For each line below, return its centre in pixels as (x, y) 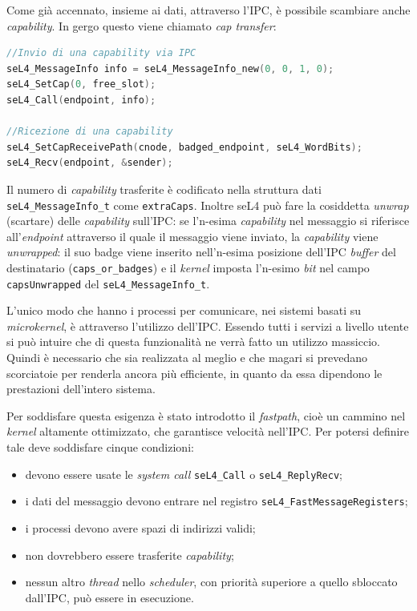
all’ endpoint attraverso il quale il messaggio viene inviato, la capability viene (192, 236)
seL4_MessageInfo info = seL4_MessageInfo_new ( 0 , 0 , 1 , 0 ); (170, 68)
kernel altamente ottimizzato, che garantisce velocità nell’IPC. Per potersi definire (208, 431)
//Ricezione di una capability (90, 132)
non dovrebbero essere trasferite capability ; (130, 555)
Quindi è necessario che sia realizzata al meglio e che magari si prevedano (187, 358)
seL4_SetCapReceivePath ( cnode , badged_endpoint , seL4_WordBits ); (184, 147)
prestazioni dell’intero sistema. (81, 389)
